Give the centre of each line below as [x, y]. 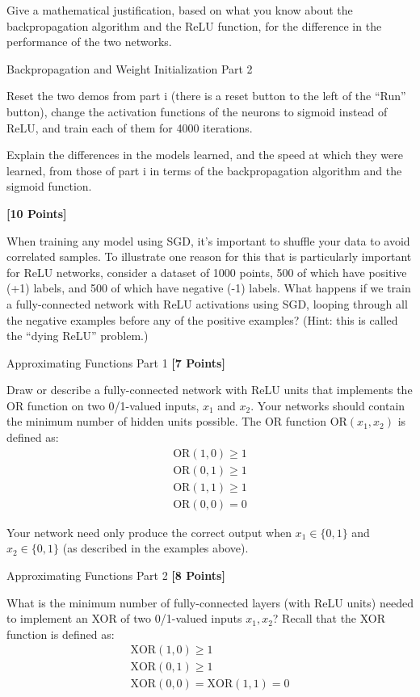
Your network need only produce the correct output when [149, 532]
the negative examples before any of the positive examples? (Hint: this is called [202, 319]
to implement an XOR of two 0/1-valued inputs [124, 618]
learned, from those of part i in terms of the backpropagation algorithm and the [204, 170]
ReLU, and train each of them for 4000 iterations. [130, 127]
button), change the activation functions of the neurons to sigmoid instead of [197, 111]
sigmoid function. [49, 186]
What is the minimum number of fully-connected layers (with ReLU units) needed [210, 602]
